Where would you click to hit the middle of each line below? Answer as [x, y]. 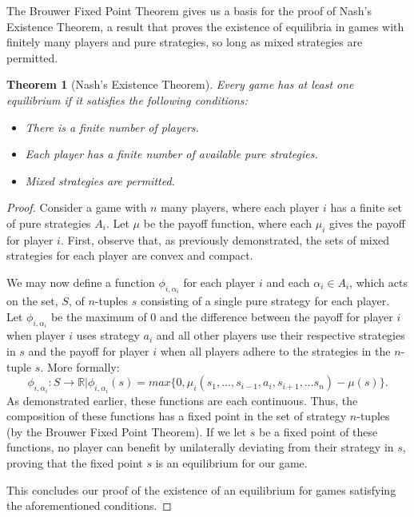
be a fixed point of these [318, 431]
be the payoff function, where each [228, 223]
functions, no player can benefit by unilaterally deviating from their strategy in [200, 447]
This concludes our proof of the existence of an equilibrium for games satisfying [201, 489]
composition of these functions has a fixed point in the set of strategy [177, 416]
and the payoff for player [89, 350]
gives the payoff [368, 223]
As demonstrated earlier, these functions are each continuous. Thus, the [182, 400]
